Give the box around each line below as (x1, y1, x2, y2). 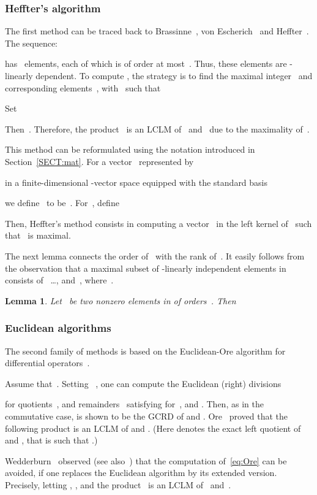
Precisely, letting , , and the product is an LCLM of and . (5, 478, 231, 491)
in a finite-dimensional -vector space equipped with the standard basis (5, 175, 268, 188)
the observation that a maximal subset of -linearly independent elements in (5, 261, 286, 274)
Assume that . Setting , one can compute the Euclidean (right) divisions (5, 377, 282, 389)
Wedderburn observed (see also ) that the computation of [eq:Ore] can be (5, 454, 287, 467)
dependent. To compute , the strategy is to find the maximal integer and (35, 69, 313, 82)
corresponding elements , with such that (5, 81, 161, 94)
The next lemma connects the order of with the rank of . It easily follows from (5, 249, 305, 262)
